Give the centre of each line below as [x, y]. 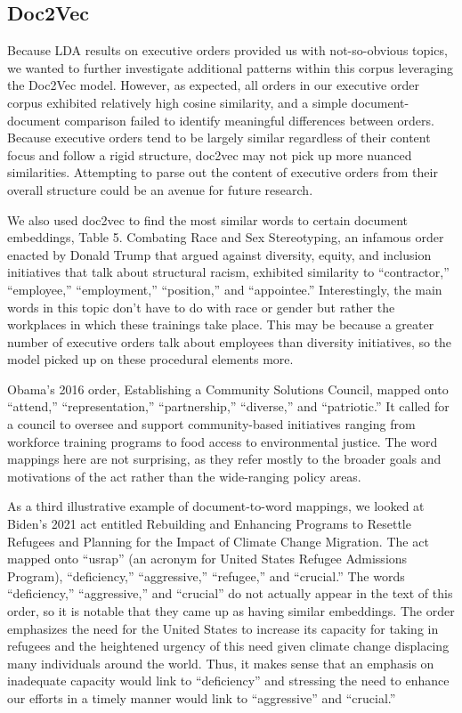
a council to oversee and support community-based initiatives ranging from [211, 424]
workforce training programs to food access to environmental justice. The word [223, 441]
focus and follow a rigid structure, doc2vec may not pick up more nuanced [210, 154]
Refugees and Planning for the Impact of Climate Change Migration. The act [218, 541]
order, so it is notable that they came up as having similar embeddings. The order [231, 611]
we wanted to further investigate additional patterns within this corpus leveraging [231, 67]
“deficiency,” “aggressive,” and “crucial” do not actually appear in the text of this [230, 593]
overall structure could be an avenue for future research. [160, 189]
